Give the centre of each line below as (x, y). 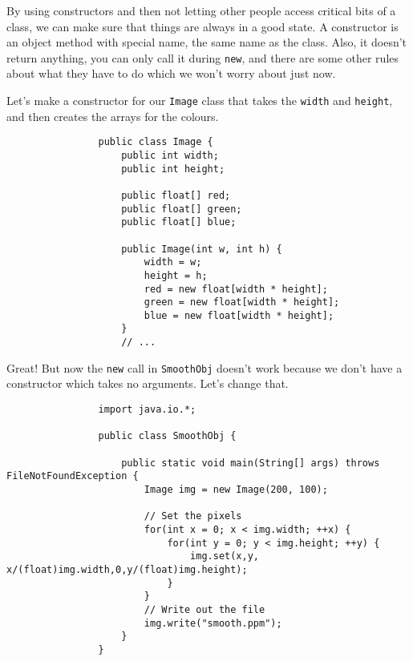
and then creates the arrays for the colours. (113, 116)
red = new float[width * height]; (236, 289)
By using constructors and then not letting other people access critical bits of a (201, 10)
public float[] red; (176, 195)
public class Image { (156, 142)
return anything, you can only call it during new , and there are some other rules (203, 57)
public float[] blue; (179, 222)
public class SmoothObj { (167, 436)
